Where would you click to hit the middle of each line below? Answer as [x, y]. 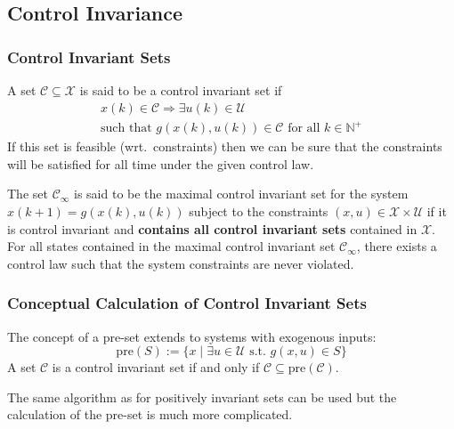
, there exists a [397, 246]
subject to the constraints [259, 210]
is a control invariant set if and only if [156, 367]
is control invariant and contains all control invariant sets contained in [212, 228]
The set [28, 194]
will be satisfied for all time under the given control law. [161, 163]
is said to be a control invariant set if [181, 90]
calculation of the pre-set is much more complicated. [150, 414]
